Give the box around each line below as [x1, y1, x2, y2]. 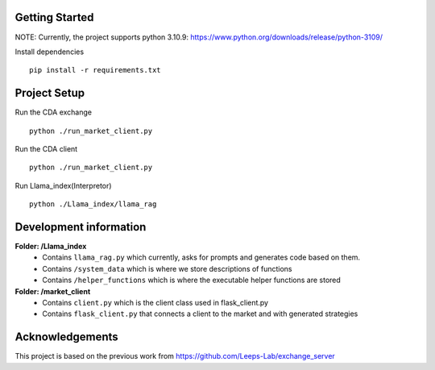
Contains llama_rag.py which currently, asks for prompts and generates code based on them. [42, 252, 361, 262]
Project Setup [14, 86, 85, 100]
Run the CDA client [14, 143, 78, 153]
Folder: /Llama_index [14, 242, 87, 252]
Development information [14, 220, 147, 234]
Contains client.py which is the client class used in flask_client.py [42, 298, 269, 308]
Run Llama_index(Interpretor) [14, 181, 112, 190]
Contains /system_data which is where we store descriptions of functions [42, 264, 292, 273]
